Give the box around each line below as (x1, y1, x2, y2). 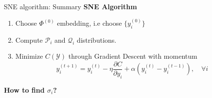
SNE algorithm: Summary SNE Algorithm (4, 1, 137, 11)
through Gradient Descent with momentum (68, 51, 197, 61)
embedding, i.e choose (57, 18, 122, 28)
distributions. (77, 34, 117, 45)
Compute (15, 34, 43, 45)
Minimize (15, 51, 43, 61)
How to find (4, 84, 45, 95)
